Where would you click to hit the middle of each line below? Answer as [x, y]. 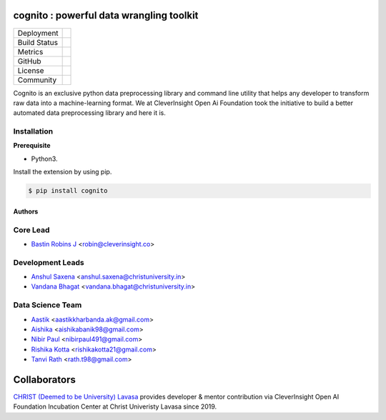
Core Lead [31, 230]
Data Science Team [48, 305]
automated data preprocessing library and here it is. [89, 113]
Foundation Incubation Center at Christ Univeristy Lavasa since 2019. [115, 406]
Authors [26, 211]
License [31, 70]
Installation [33, 131]
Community [37, 80]
